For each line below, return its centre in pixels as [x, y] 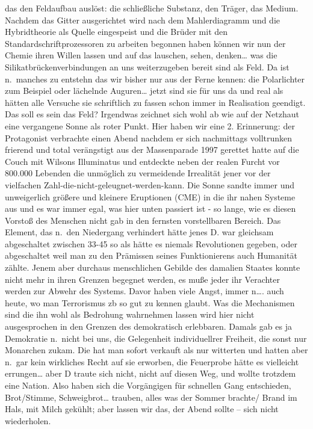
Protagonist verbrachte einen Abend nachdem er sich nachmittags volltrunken [149, 137]
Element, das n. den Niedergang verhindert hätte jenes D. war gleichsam [139, 232]
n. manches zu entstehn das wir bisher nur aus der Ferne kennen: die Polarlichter [155, 79]
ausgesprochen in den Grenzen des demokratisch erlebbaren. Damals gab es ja [148, 326]
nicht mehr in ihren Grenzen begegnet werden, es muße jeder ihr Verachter [143, 279]
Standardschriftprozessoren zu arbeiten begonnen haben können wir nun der [145, 43]
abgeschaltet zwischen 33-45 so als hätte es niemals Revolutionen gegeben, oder [151, 243]
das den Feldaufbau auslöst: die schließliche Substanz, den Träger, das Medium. [152, 8]
